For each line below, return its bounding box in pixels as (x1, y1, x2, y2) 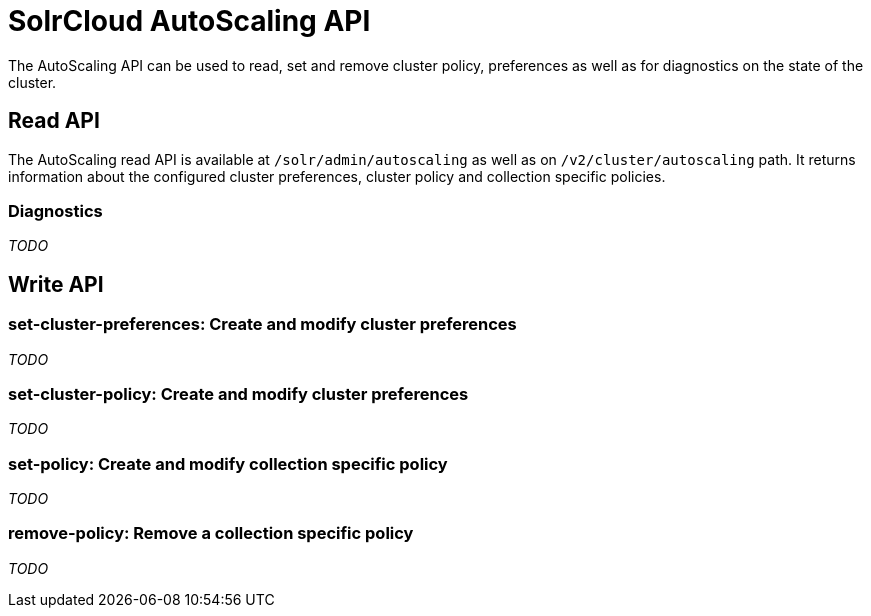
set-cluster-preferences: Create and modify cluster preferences (8, 314, 517, 335)
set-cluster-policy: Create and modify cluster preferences (8, 383, 469, 404)
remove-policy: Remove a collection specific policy (8, 523, 414, 544)
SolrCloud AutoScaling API (8, 4, 371, 38)
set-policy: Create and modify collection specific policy (8, 453, 448, 474)
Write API (8, 271, 104, 297)
